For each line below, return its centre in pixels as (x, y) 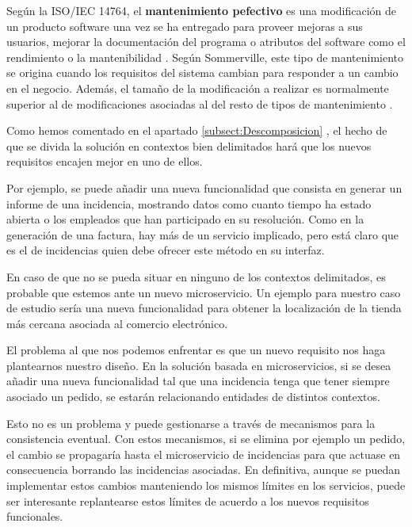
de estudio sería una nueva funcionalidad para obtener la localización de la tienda (204, 308)
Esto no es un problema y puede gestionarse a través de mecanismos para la (191, 423)
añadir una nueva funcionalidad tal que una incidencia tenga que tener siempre (198, 381)
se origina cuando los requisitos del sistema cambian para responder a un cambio (202, 73)
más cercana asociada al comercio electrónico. (117, 323)
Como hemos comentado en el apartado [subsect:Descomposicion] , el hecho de (197, 130)
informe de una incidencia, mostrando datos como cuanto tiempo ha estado (189, 203)
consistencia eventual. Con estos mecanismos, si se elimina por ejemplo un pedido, (206, 439)
